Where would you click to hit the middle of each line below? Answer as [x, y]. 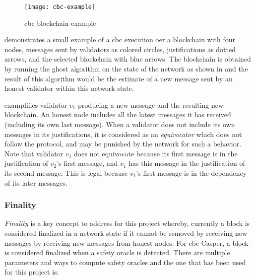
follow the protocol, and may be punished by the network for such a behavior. [123, 144]
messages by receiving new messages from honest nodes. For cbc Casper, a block [127, 243]
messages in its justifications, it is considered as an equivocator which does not [123, 134]
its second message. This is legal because [66, 173]
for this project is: [32, 272]
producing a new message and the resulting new [151, 105]
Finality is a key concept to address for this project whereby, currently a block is [127, 223]
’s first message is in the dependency [191, 173]
